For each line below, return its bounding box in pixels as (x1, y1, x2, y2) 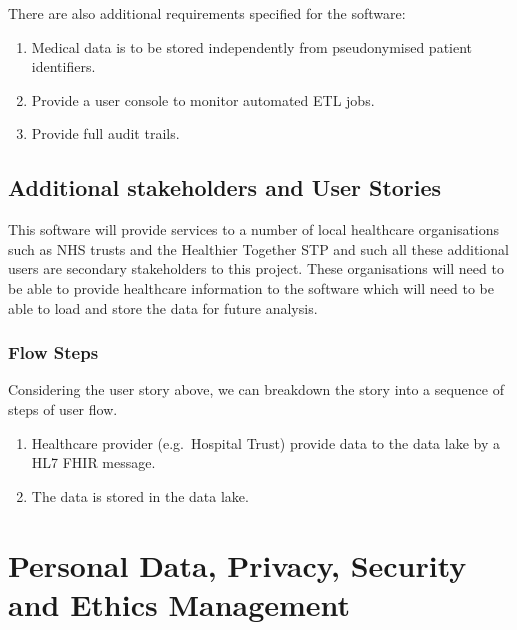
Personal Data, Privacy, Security (8, 544, 467, 585)
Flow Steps (8, 340, 99, 365)
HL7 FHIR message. (31, 452, 156, 473)
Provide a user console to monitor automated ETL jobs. (31, 89, 375, 110)
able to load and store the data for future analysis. (8, 297, 318, 318)
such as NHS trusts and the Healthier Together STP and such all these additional (8, 238, 509, 259)
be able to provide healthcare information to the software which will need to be (8, 277, 494, 298)
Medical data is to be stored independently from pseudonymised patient (31, 36, 473, 57)
